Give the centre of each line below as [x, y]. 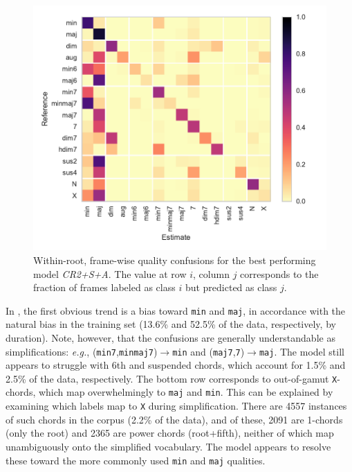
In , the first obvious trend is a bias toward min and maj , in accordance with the [176, 310]
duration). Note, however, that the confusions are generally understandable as [170, 337]
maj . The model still [302, 351]
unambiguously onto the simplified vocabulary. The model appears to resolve [168, 446]
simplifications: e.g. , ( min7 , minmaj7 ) [82, 351]
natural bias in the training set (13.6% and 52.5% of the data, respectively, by [171, 324]
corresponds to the [279, 273]
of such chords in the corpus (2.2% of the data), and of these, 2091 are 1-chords [174, 419]
